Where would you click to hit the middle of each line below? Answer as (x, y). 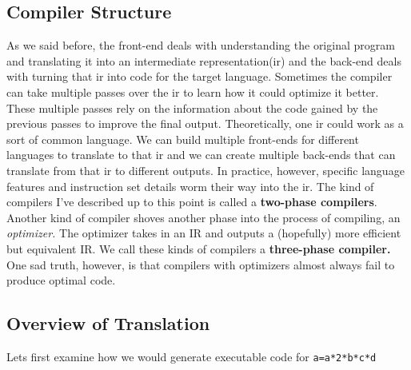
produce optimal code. (61, 280)
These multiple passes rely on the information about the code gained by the (192, 107)
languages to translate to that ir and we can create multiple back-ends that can (201, 155)
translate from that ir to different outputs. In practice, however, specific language (205, 170)
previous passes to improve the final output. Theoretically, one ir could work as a (205, 123)
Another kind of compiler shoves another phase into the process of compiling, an (204, 217)
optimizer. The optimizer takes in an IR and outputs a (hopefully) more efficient (204, 233)
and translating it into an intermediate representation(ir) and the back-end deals (204, 60)
